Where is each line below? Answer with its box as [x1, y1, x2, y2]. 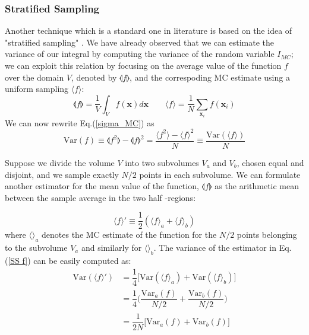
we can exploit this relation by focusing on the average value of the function [5, 59, 282, 71]
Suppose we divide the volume [5, 156, 115, 168]
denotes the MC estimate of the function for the [42, 228, 217, 241]
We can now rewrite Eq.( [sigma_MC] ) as [5, 116, 154, 129]
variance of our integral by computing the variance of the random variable [5, 47, 275, 60]
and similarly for [81, 241, 142, 254]
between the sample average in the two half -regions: [5, 191, 196, 203]
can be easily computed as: [33, 254, 131, 266]
